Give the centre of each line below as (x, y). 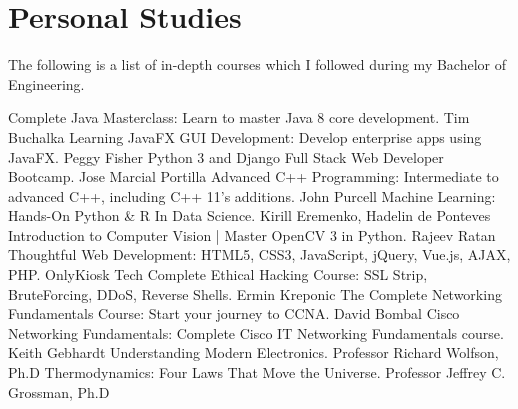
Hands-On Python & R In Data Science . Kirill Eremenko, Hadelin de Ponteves (249, 215)
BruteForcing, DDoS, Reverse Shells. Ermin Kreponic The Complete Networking (255, 293)
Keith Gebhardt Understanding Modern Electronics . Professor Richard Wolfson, (253, 352)
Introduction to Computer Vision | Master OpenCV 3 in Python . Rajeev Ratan (252, 234)
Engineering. (46, 83)
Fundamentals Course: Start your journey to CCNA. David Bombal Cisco (234, 313)
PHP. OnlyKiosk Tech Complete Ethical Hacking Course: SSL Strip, (218, 274)
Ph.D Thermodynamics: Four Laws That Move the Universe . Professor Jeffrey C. (257, 372)
